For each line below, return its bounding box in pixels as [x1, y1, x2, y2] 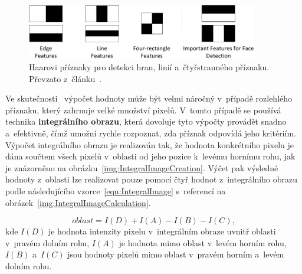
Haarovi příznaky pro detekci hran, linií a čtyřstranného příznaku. [29, 60, 270, 73]
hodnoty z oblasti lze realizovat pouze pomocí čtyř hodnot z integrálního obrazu [5, 173, 297, 185]
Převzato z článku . [29, 72, 102, 84]
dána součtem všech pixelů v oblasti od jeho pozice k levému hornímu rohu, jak [5, 150, 296, 162]
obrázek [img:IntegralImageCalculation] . [5, 196, 151, 208]
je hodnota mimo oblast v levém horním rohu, [119, 236, 287, 249]
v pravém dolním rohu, [5, 236, 90, 249]
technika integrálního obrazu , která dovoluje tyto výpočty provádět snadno [5, 115, 287, 128]
